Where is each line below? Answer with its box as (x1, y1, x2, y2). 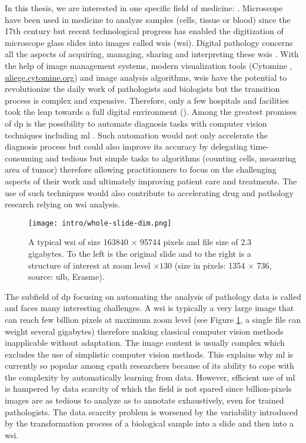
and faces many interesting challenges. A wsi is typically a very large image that (5, 302, 294, 314)
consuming (5, 151, 43, 164)
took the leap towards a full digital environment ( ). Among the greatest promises (5, 105, 297, 118)
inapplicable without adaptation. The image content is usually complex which (5, 336, 285, 349)
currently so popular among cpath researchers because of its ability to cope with (5, 359, 294, 372)
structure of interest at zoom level (28, 259, 151, 271)
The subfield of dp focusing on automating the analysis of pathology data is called (5, 290, 301, 302)
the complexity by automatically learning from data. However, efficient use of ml (5, 371, 295, 383)
